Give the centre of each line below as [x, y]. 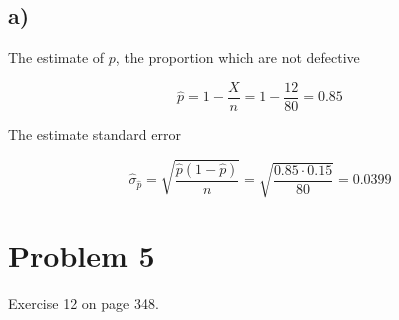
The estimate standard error [94, 133]
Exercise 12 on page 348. [83, 303]
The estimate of [56, 57]
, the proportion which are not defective [237, 57]
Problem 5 [81, 255]
